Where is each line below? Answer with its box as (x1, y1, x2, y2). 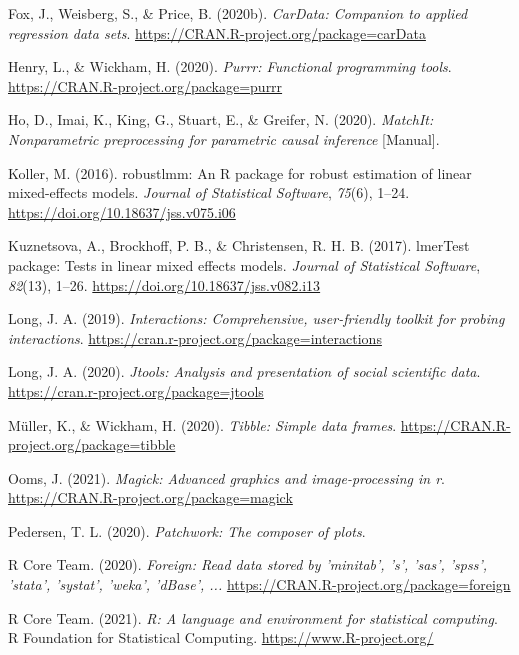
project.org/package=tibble (8, 434, 176, 455)
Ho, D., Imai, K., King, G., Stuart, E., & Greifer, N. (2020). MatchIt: (8, 109, 434, 130)
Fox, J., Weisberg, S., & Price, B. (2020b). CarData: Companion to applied (8, 3, 468, 23)
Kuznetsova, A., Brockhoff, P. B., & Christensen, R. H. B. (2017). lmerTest (8, 235, 470, 256)
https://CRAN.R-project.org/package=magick (8, 487, 293, 508)
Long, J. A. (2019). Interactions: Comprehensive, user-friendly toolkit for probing (8, 308, 505, 329)
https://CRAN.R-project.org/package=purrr (8, 75, 283, 96)
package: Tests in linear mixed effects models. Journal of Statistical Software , (8, 254, 481, 275)
